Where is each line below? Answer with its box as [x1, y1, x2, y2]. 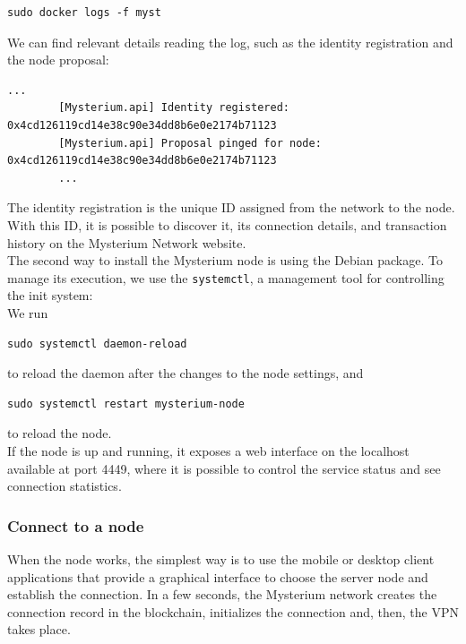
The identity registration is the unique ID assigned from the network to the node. [7, 198, 455, 217]
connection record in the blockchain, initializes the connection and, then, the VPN [7, 602, 459, 621]
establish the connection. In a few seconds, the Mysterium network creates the [7, 585, 437, 604]
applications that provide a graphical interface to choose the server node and [7, 567, 428, 586]
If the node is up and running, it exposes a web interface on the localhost [7, 441, 410, 459]
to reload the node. [7, 424, 112, 442]
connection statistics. [7, 477, 122, 495]
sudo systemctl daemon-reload [7, 337, 187, 350]
